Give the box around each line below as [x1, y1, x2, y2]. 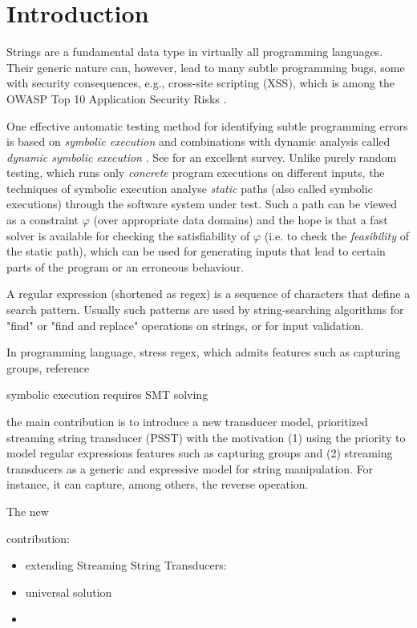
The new [6, 502, 49, 519]
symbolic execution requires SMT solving [6, 386, 208, 403]
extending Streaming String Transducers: [25, 557, 227, 574]
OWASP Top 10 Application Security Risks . [6, 90, 227, 107]
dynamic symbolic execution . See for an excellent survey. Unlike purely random [6, 148, 397, 165]
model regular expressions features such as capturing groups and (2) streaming [6, 445, 393, 461]
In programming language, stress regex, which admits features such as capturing [6, 344, 401, 360]
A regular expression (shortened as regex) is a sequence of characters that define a [6, 285, 411, 302]
